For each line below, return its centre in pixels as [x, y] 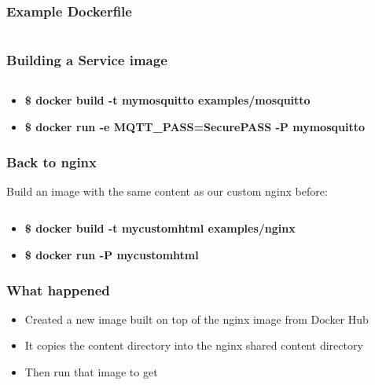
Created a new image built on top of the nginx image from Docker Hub [197, 319]
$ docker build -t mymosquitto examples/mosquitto [167, 100]
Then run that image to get [91, 372]
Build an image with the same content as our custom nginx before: [167, 191]
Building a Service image [87, 60]
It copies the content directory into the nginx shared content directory [194, 345]
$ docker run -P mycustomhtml [112, 255]
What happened [58, 290]
